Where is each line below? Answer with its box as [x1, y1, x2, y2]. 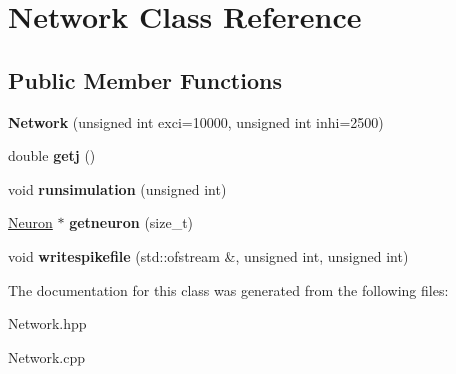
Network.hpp [8, 313, 87, 334]
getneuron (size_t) [69, 212, 194, 233]
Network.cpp [8, 346, 86, 367]
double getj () [8, 145, 96, 166]
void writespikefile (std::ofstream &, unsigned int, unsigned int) [8, 245, 409, 266]
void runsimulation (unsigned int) [8, 178, 227, 199]
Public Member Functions [8, 64, 282, 95]
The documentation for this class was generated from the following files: [8, 279, 449, 300]
